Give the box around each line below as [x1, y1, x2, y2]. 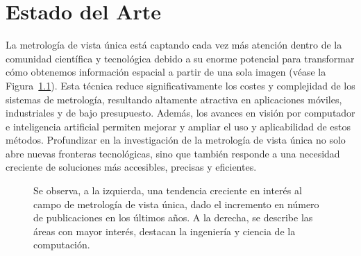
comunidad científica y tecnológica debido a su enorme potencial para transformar [6, 51, 355, 65]
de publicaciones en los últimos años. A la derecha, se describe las [33, 210, 313, 225]
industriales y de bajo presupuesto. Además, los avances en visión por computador [6, 105, 355, 120]
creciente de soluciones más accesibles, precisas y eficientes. [6, 160, 257, 174]
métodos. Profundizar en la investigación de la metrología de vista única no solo [6, 133, 346, 147]
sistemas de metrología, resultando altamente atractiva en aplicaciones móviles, [6, 92, 342, 106]
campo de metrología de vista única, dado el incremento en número [33, 196, 319, 211]
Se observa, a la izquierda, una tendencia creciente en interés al [33, 183, 302, 198]
